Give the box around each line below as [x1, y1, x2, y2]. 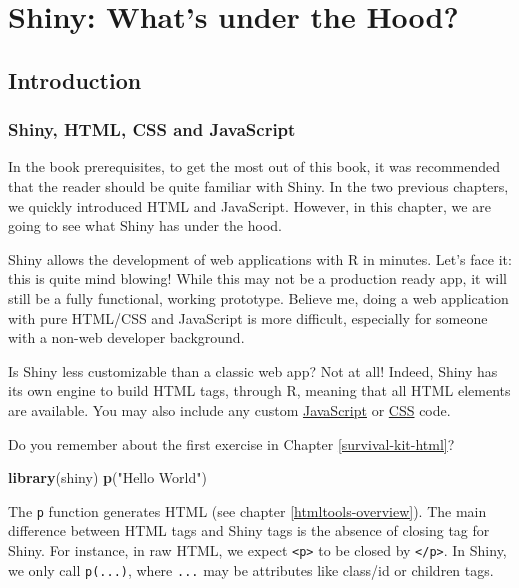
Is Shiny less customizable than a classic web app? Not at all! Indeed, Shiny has [8, 360, 498, 381]
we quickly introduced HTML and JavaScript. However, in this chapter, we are [8, 195, 491, 216]
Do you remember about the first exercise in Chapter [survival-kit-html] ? [8, 433, 455, 454]
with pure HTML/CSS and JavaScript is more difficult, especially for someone [8, 307, 488, 328]
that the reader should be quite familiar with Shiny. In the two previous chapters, [8, 175, 509, 196]
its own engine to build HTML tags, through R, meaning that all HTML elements [8, 380, 511, 401]
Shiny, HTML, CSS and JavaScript [8, 117, 296, 142]
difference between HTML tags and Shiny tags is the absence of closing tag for [8, 520, 490, 541]
